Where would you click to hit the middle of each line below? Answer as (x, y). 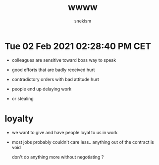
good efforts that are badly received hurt (53, 70)
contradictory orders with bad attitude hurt (55, 79)
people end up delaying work (42, 89)
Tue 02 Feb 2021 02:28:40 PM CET (78, 46)
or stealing (23, 98)
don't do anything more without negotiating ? (58, 157)
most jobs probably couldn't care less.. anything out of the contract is (83, 142)
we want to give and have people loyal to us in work (65, 132)
